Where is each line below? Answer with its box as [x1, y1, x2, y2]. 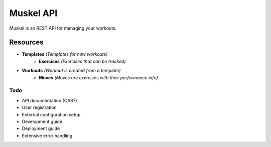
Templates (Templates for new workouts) [22, 51, 108, 57]
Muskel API [9, 8, 58, 19]
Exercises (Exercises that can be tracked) [39, 58, 126, 64]
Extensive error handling [22, 132, 73, 138]
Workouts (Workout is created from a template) [22, 68, 121, 74]
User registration [22, 104, 57, 110]
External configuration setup [22, 111, 81, 117]
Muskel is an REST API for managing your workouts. [9, 25, 117, 31]
